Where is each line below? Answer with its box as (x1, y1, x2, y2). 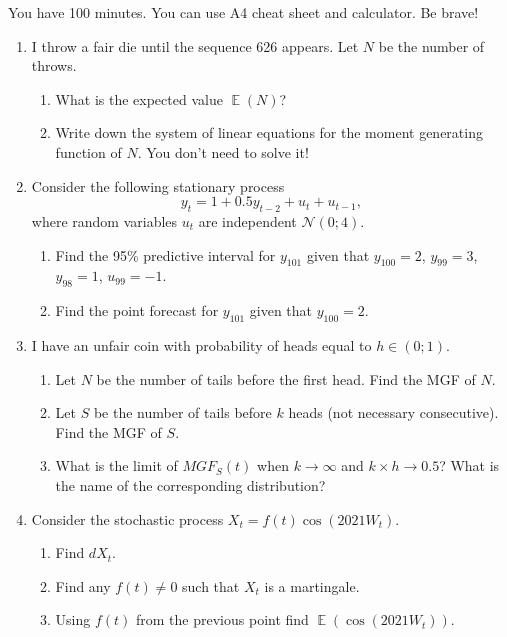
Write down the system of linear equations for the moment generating (55, 122, 483, 143)
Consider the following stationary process (31, 175, 285, 196)
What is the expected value (55, 88, 223, 109)
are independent (198, 210, 297, 231)
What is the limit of (55, 455, 178, 476)
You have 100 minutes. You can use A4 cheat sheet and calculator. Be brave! (8, 2, 479, 22)
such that (182, 575, 240, 596)
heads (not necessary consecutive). (288, 402, 499, 423)
